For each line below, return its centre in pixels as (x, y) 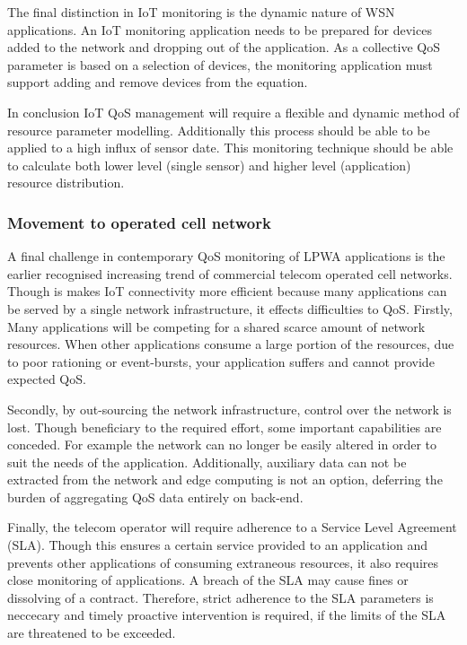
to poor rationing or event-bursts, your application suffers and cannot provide (221, 361)
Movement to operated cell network (139, 222)
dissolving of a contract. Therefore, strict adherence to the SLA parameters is (220, 597)
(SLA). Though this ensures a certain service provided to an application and (218, 545)
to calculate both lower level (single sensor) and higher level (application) (209, 165)
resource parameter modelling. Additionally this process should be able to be (219, 130)
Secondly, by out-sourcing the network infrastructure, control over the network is (229, 409)
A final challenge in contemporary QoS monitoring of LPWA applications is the (226, 256)
